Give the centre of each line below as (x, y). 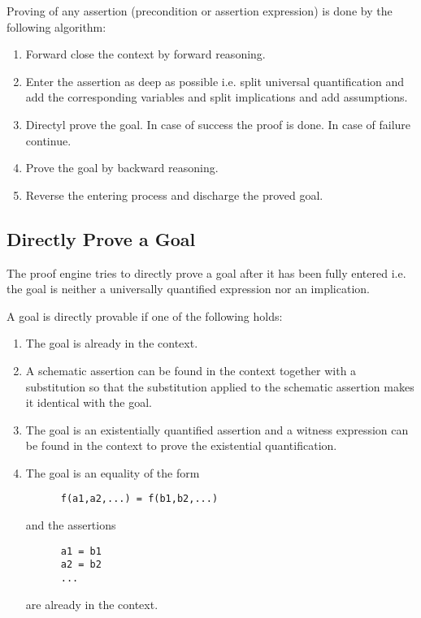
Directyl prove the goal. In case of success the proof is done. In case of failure (218, 124)
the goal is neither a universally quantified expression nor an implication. (188, 289)
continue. (48, 140)
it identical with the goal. (89, 402)
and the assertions (71, 525)
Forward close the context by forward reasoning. (145, 54)
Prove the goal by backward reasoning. (122, 168)
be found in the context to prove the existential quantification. (181, 445)
